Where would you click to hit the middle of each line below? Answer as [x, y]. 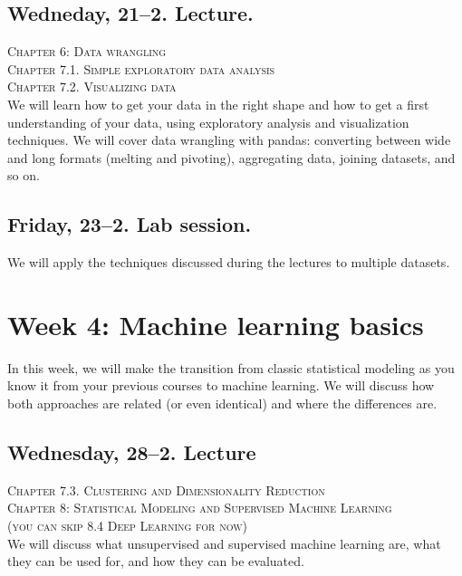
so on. [24, 175]
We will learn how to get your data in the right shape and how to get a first [218, 104]
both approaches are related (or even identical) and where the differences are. [222, 403]
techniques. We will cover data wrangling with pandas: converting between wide [229, 140]
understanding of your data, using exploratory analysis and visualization [208, 122]
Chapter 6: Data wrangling [87, 51]
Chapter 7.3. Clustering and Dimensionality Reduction [166, 490]
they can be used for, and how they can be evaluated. [156, 561]
